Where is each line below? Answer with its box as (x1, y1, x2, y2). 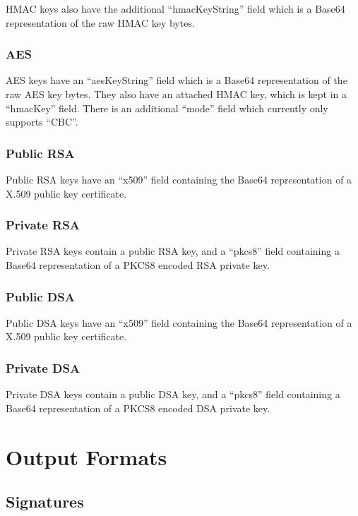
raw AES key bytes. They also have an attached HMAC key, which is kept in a (6, 87, 347, 101)
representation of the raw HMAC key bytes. (6, 15, 195, 30)
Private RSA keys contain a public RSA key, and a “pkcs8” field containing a (6, 244, 340, 258)
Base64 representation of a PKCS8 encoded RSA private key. (6, 258, 270, 272)
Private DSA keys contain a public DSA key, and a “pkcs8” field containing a (6, 387, 340, 402)
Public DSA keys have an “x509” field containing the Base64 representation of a (6, 315, 352, 330)
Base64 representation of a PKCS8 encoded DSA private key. (6, 400, 270, 415)
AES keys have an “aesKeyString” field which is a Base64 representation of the (6, 73, 347, 88)
